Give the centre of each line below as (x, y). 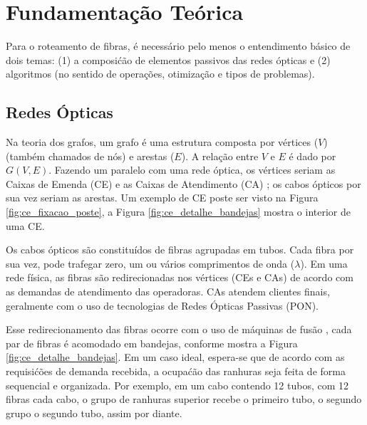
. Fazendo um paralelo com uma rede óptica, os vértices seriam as (192, 170)
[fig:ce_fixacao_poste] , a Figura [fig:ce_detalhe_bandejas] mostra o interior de (179, 212)
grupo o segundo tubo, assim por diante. (94, 413)
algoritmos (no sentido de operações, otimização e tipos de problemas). (160, 74)
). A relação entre (220, 156)
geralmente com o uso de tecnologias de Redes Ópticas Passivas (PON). (162, 305)
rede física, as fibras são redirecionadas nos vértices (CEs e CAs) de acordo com (180, 277)
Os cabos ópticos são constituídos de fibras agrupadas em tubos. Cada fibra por (180, 250)
